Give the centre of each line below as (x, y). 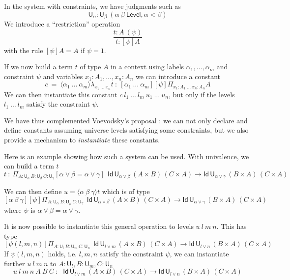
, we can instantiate (199, 254)
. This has (232, 226)
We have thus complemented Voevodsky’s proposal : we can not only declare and (126, 120)
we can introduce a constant (178, 76)
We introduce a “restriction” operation (62, 24)
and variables (63, 76)
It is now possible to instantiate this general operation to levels (99, 226)
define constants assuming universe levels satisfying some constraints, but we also (126, 130)
